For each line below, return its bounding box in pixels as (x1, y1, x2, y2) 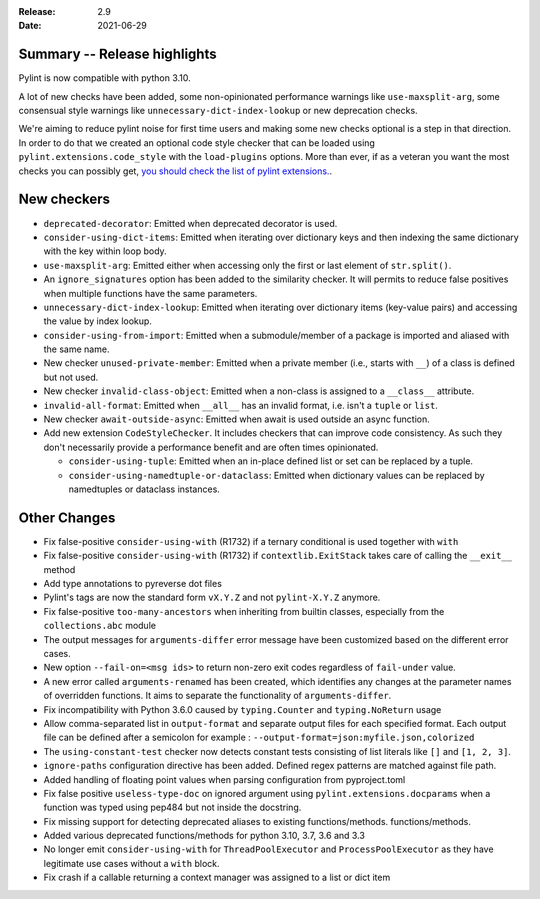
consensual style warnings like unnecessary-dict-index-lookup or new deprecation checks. (18, 105, 419, 117)
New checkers (18, 191, 110, 208)
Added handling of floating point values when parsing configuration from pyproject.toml (43, 773, 406, 785)
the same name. (43, 343, 110, 355)
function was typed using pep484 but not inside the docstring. (43, 801, 302, 814)
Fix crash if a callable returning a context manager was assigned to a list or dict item (43, 871, 391, 884)
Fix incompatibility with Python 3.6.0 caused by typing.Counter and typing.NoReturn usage (43, 703, 442, 715)
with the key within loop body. (43, 245, 167, 257)
